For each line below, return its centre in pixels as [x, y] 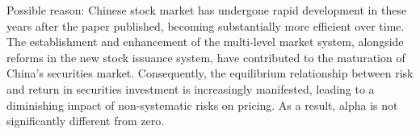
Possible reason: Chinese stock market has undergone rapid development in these [207, 10]
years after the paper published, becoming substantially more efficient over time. [206, 25]
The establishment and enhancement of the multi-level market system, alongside [205, 42]
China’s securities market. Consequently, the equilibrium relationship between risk [210, 73]
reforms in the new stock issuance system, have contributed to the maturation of [206, 57]
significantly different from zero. [86, 121]
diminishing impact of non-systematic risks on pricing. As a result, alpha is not [202, 105]
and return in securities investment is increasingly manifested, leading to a [191, 88]
